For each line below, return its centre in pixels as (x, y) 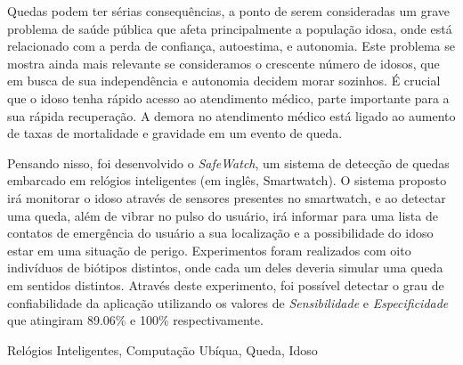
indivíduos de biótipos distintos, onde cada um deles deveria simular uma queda (225, 268)
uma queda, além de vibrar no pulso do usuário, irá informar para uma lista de (223, 215)
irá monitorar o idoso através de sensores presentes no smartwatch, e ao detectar (227, 197)
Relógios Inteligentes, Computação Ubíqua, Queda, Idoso (162, 349)
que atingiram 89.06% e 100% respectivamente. (135, 320)
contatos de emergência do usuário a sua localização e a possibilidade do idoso (220, 233)
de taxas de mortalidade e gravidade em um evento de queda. (175, 133)
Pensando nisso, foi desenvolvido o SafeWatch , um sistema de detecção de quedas (228, 162)
